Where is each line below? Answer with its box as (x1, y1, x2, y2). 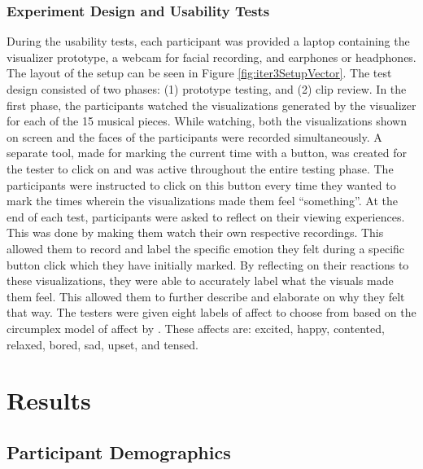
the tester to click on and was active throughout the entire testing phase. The (7, 160, 394, 177)
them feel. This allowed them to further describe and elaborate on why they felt (7, 287, 405, 305)
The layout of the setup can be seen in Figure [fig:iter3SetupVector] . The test (7, 64, 392, 81)
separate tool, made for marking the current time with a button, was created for (7, 144, 407, 161)
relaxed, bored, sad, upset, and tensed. (7, 335, 198, 353)
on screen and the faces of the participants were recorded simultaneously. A (7, 128, 382, 145)
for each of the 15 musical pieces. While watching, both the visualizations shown (7, 112, 407, 129)
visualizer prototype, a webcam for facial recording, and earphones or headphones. (7, 48, 416, 65)
